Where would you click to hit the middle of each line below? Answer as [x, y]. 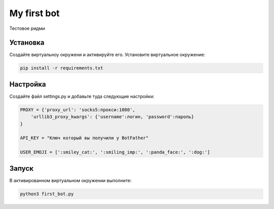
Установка [27, 43]
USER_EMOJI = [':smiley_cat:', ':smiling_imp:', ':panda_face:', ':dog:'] [115, 152]
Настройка [28, 84]
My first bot [35, 13]
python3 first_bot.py [47, 194]
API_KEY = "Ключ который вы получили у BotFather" [84, 138]
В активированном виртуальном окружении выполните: [71, 180]
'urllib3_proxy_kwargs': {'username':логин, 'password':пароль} [112, 117]
